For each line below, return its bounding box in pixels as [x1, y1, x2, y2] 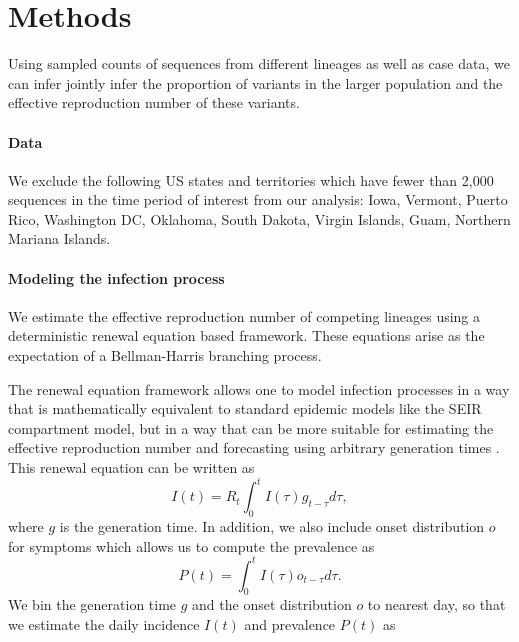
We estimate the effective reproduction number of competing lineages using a [8, 305, 481, 326]
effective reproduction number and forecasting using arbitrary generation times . [8, 437, 500, 458]
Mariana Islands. [8, 228, 111, 249]
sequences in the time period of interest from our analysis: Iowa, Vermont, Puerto [8, 189, 508, 210]
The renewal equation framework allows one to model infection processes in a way [8, 378, 510, 399]
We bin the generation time [8, 594, 177, 615]
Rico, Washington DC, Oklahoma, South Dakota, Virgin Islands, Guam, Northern [8, 208, 511, 229]
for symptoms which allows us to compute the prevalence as [8, 535, 375, 556]
